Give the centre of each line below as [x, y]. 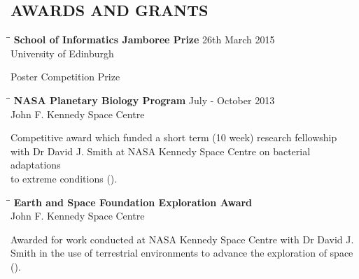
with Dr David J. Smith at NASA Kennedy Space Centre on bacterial [161, 151]
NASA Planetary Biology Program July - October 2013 [144, 100]
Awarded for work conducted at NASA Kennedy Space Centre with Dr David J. [182, 239]
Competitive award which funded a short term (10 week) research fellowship [174, 137]
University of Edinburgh [62, 53]
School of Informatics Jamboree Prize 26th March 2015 [144, 40]
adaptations [36, 165]
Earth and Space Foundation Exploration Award [133, 202]
